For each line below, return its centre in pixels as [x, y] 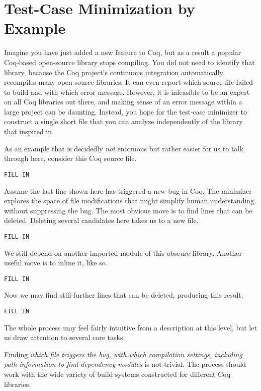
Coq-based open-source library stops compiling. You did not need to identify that [129, 62]
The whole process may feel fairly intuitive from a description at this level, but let [130, 327]
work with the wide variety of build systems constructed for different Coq [117, 374]
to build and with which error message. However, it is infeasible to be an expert [127, 92]
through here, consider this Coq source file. [70, 158]
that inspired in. [29, 131]
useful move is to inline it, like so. [56, 263]
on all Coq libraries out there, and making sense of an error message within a [123, 102]
